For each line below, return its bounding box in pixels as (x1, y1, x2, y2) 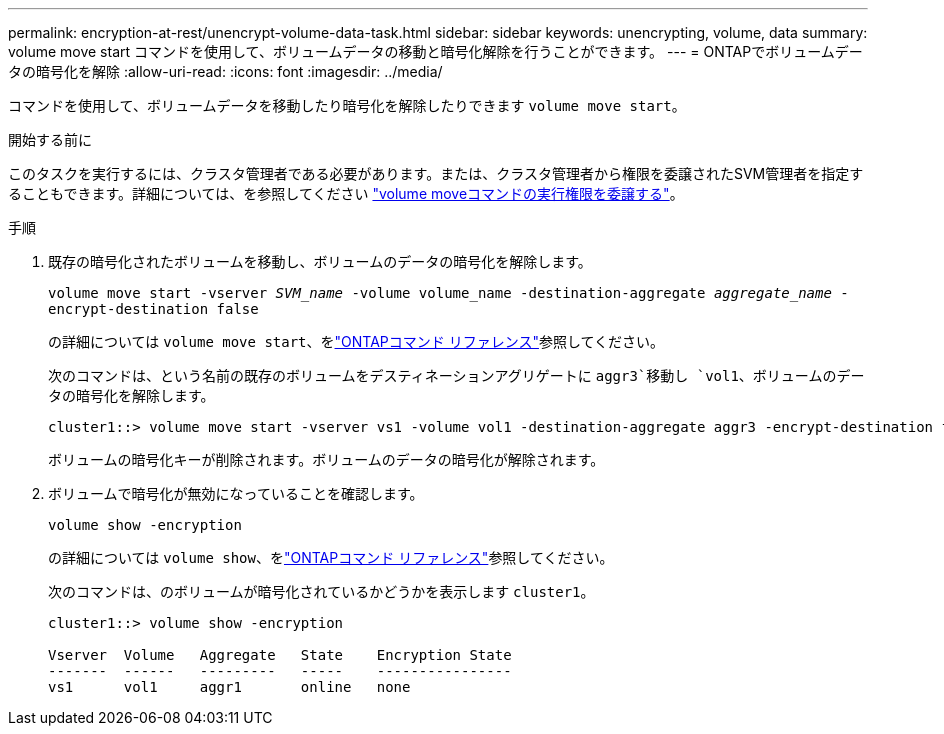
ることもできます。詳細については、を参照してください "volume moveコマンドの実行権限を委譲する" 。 (8, 185, 684, 202)
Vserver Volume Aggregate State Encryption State (48, 647, 512, 663)
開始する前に (8, 131, 92, 148)
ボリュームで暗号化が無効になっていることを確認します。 (48, 485, 424, 502)
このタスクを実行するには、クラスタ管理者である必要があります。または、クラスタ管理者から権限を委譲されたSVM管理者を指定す (8, 165, 864, 182)
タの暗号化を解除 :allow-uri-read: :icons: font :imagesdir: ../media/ (8, 63, 443, 80)
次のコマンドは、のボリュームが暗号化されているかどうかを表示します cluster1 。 (48, 583, 595, 600)
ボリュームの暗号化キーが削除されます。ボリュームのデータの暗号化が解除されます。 (48, 451, 605, 468)
